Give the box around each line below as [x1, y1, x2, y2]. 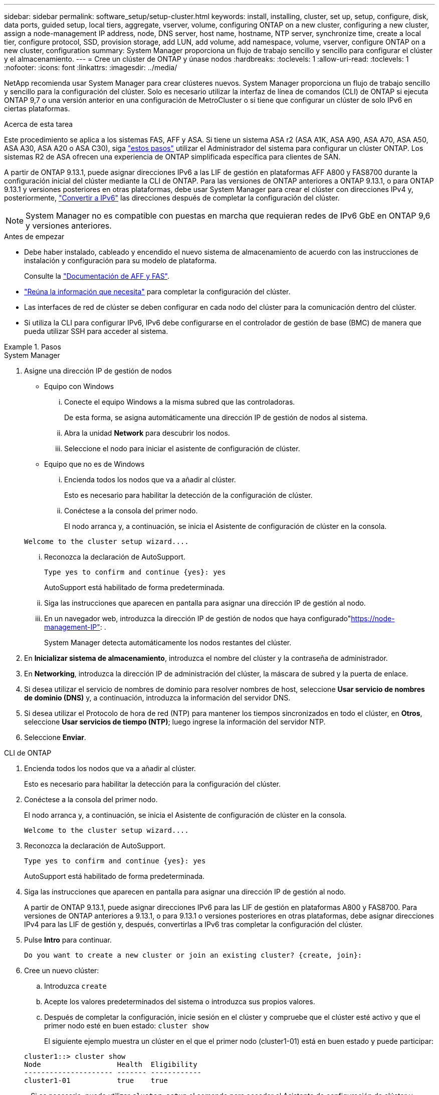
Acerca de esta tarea [4, 120, 73, 128]
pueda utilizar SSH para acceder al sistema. [24, 327, 168, 335]
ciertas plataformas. [4, 104, 70, 113]
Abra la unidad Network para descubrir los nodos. [64, 429, 230, 437]
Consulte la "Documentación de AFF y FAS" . [24, 272, 170, 280]
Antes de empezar [4, 232, 65, 241]
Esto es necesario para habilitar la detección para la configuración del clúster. [24, 780, 281, 788]
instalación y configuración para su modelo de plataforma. [24, 256, 217, 265]
